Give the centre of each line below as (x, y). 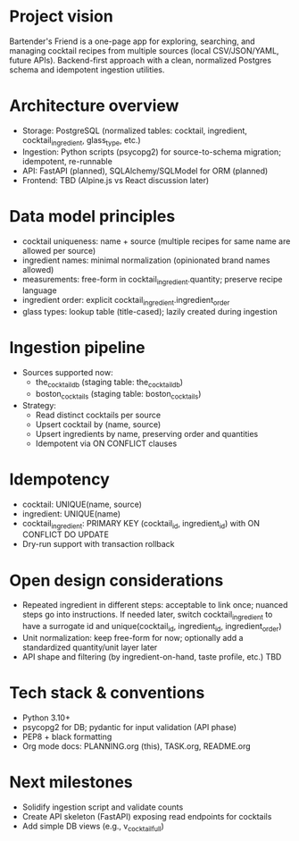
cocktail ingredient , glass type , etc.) (81, 141)
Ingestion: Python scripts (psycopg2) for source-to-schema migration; (151, 151)
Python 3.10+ (46, 718)
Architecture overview (94, 106)
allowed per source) (59, 250)
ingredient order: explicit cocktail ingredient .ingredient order (126, 301)
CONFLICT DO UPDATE (66, 534)
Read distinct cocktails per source (98, 415)
